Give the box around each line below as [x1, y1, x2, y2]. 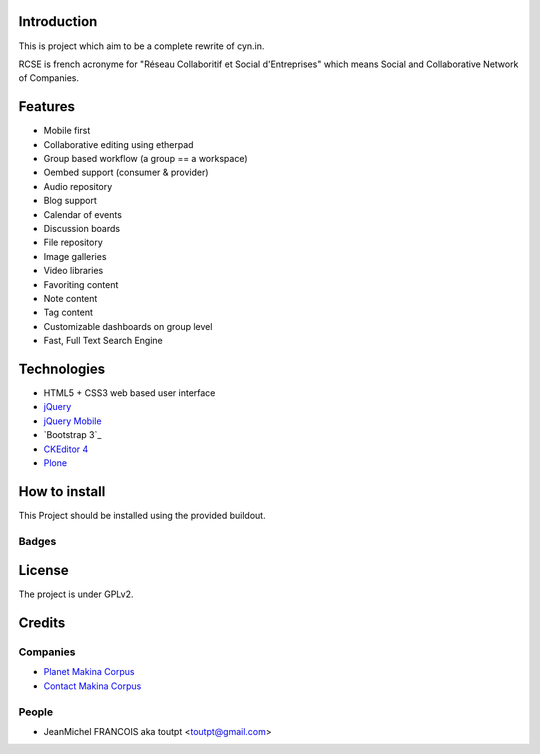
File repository [43, 236, 104, 249]
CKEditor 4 [43, 443, 89, 455]
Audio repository [43, 180, 113, 192]
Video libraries [43, 265, 104, 277]
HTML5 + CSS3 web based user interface [43, 386, 216, 399]
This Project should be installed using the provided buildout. [18, 509, 266, 521]
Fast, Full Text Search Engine [43, 335, 164, 347]
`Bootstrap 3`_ [43, 429, 102, 441]
